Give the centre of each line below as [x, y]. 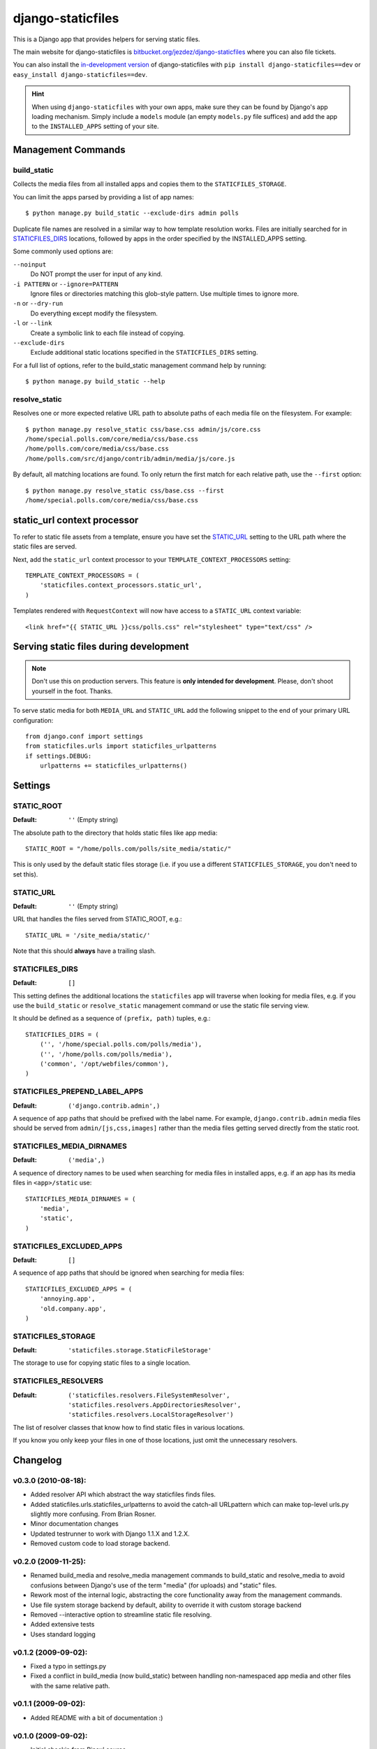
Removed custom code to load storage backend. [100, 1543]
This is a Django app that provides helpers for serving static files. [106, 39]
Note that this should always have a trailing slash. [84, 951]
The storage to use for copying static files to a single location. [102, 1363]
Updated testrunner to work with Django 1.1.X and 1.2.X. [110, 1534]
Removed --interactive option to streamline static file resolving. [121, 1614]
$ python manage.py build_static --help [95, 382]
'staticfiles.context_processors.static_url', [121, 585]
